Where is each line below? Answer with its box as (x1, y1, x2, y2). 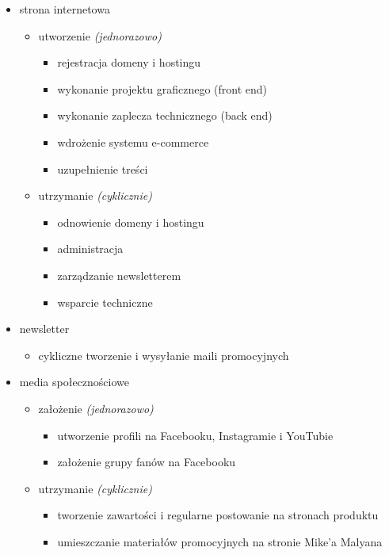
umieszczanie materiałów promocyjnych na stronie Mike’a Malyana (57, 533, 383, 549)
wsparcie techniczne (57, 293, 153, 310)
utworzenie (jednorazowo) (38, 27, 162, 44)
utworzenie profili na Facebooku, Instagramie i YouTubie (57, 427, 334, 443)
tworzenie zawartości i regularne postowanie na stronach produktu (57, 507, 379, 523)
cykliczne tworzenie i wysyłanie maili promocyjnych (38, 346, 289, 363)
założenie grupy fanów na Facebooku (57, 454, 236, 470)
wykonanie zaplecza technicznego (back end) (57, 107, 273, 124)
